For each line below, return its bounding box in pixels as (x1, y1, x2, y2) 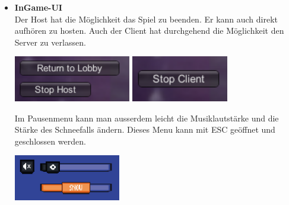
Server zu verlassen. (14, 36, 86, 48)
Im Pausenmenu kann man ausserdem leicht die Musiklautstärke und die (14, 111, 279, 124)
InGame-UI (14, 1, 62, 13)
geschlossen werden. (14, 134, 86, 147)
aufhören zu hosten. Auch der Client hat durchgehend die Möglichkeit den (14, 24, 284, 37)
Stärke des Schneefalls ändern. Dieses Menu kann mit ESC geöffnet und (14, 123, 275, 136)
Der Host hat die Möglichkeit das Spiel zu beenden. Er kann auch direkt (14, 12, 278, 25)
